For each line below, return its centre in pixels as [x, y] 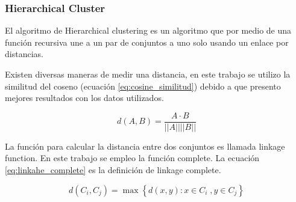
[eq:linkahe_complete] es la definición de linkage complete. [113, 170]
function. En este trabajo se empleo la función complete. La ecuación [132, 158]
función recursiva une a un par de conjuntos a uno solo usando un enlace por [147, 42]
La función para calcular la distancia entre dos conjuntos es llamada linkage [145, 146]
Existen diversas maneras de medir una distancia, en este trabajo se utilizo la [148, 74]
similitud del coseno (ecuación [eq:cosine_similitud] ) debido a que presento [143, 86]
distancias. [24, 54]
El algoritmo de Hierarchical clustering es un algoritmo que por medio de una [148, 30]
